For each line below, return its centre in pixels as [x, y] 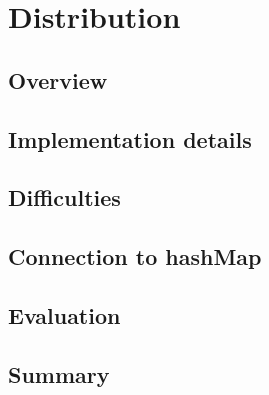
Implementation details [130, 138]
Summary [59, 373]
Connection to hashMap [135, 256]
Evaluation [64, 314]
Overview [58, 79]
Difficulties [64, 197]
